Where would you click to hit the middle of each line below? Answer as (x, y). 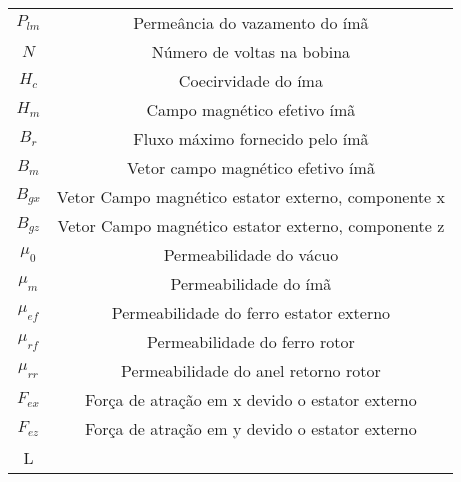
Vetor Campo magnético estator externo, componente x (250, 196)
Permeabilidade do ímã (251, 283)
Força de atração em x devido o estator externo (251, 399)
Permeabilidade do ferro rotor (251, 341)
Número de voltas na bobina (251, 51)
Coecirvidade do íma (250, 80)
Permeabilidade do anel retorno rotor (251, 370)
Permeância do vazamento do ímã (251, 22)
